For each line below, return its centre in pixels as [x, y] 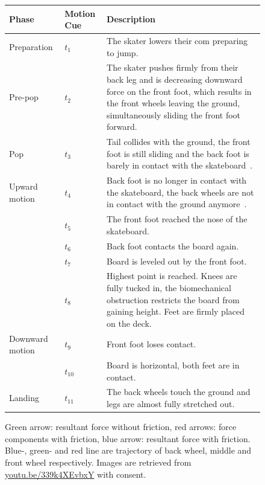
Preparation [31, 46]
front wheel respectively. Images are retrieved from [98, 462]
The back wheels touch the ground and [179, 392]
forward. [122, 127]
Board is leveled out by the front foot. [177, 261]
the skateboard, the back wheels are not [180, 192]
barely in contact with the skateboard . [180, 165]
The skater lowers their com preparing [177, 40]
